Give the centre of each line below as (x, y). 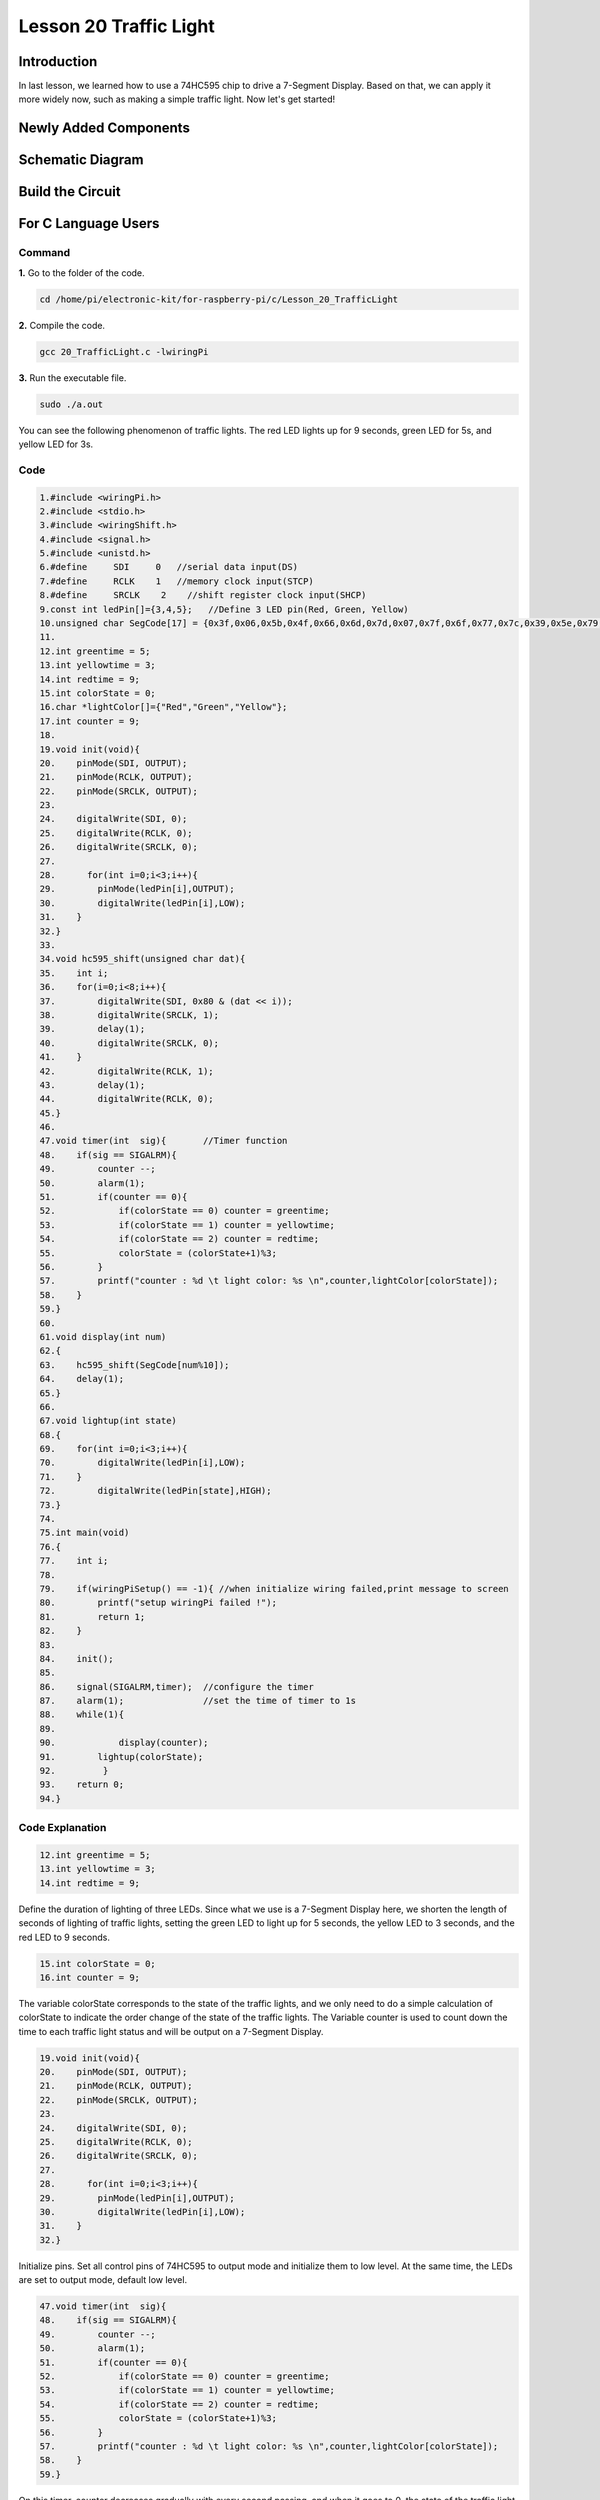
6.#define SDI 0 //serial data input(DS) (169, 567)
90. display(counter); (124, 1743)
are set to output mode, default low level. (103, 2280)
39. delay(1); (92, 1029)
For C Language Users (89, 223)
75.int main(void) (84, 1533)
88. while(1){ (82, 1714)
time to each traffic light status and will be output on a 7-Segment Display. (171, 2031)
